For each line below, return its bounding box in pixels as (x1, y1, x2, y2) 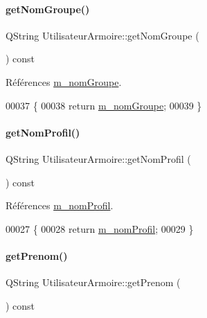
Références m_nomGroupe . (6, 74, 122, 89)
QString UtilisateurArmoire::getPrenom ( (6, 275, 181, 290)
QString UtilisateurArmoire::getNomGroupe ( (6, 28, 199, 42)
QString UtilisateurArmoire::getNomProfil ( (6, 151, 191, 166)
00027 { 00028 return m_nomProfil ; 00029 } (6, 221, 194, 236)
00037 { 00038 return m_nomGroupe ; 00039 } (6, 98, 202, 112)
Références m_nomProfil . (6, 198, 114, 213)
